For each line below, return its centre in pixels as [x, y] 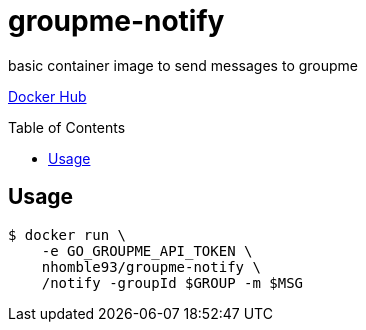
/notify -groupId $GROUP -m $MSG [172, 282]
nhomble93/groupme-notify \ [151, 266]
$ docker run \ [67, 234]
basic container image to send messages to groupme [183, 65]
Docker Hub [47, 96]
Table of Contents [67, 127]
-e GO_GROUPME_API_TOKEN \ [147, 250]
